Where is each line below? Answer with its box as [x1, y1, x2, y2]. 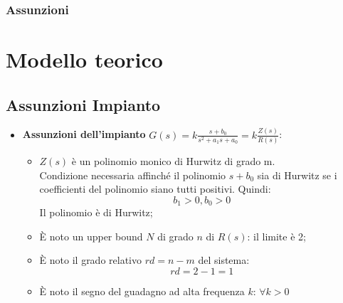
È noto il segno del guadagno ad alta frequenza [39, 284, 245, 299]
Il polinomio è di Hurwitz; [39, 205, 153, 220]
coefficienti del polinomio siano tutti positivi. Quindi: [39, 181, 271, 196]
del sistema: [198, 253, 250, 267]
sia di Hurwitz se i [257, 167, 337, 182]
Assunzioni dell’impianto [22, 127, 146, 142]
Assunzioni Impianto [6, 93, 161, 115]
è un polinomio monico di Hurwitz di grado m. [71, 154, 275, 169]
